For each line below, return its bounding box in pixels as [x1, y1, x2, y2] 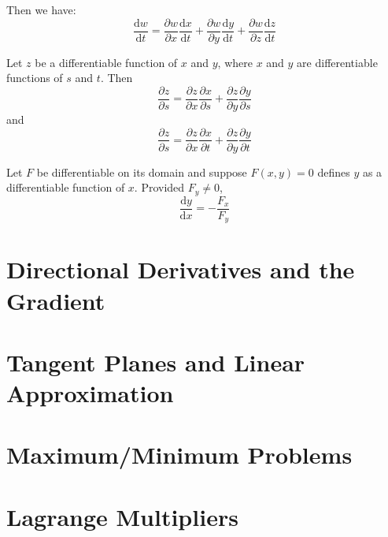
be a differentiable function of [35, 54, 178, 70]
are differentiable [297, 54, 378, 70]
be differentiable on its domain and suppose [36, 163, 247, 180]
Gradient [6, 284, 105, 316]
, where [217, 54, 253, 70]
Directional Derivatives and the [6, 253, 355, 285]
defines [317, 163, 350, 180]
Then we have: [6, 2, 76, 17]
